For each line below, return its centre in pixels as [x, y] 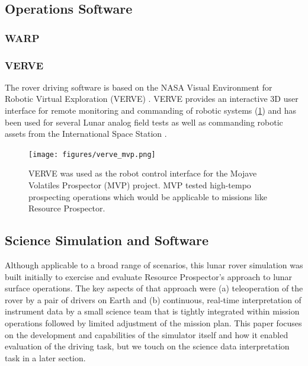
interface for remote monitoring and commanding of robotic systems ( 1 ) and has [151, 110]
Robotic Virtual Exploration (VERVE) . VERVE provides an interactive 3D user [152, 99]
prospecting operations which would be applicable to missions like [148, 196]
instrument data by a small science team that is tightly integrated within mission [152, 311]
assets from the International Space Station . [86, 134]
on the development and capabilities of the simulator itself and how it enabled [147, 334]
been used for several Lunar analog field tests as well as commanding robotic [144, 122]
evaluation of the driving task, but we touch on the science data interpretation [147, 346]
